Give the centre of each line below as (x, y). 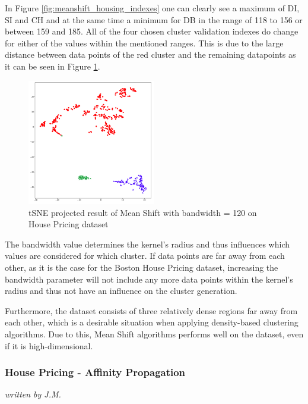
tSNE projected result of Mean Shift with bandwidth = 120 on (143, 212)
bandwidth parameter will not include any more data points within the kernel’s (149, 279)
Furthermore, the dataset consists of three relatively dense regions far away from (151, 310)
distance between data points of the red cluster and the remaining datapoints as (150, 54)
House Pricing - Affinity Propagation (95, 372)
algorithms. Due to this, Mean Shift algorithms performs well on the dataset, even (154, 334)
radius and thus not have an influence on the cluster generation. (121, 291)
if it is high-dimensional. (49, 345)
